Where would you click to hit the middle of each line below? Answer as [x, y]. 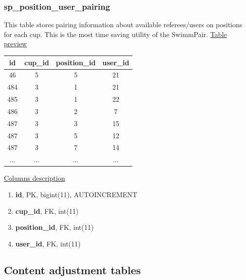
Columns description [35, 178]
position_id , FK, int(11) [55, 227]
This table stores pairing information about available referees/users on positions [123, 25]
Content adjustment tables [72, 270]
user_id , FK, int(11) [48, 243]
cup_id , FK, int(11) [47, 211]
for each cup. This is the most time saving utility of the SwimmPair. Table [115, 34]
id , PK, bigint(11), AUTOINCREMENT [76, 194]
